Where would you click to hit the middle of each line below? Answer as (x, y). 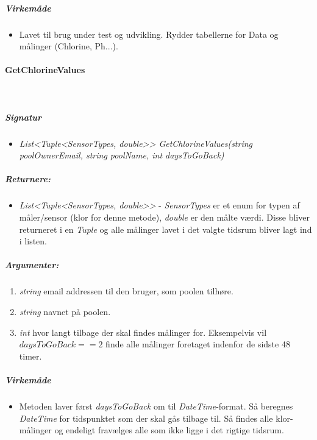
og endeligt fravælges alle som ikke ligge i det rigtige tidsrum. (169, 430)
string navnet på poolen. (65, 311)
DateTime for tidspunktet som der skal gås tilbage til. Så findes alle (146, 418)
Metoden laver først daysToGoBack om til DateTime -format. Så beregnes (156, 406)
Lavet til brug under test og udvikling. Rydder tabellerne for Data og (149, 34)
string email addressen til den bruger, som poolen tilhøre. (126, 291)
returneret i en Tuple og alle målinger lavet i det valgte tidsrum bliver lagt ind (166, 229)
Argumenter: (32, 265)
